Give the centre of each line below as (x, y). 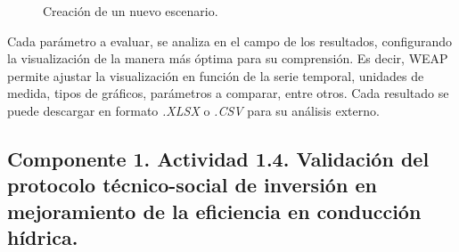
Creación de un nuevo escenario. (131, 11)
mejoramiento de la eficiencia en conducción (214, 211)
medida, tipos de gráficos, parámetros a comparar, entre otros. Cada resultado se (228, 93)
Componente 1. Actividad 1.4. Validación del (218, 158)
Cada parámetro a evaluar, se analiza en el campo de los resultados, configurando (230, 41)
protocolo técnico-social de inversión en (192, 185)
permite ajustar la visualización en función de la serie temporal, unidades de (216, 75)
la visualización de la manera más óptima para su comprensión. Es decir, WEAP (228, 58)
